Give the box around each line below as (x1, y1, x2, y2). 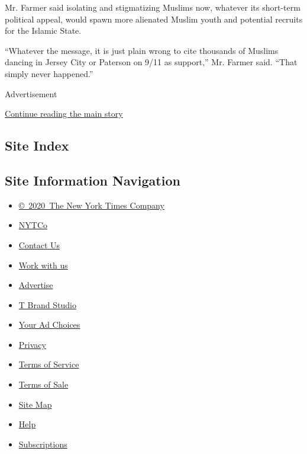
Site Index (5, 136, 69, 155)
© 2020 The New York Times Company (18, 199, 164, 211)
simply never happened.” (5, 67, 93, 79)
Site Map (18, 398, 52, 410)
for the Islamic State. (5, 24, 82, 37)
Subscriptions (18, 437, 67, 450)
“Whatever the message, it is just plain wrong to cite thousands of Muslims (5, 44, 279, 56)
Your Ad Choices (18, 318, 80, 331)
